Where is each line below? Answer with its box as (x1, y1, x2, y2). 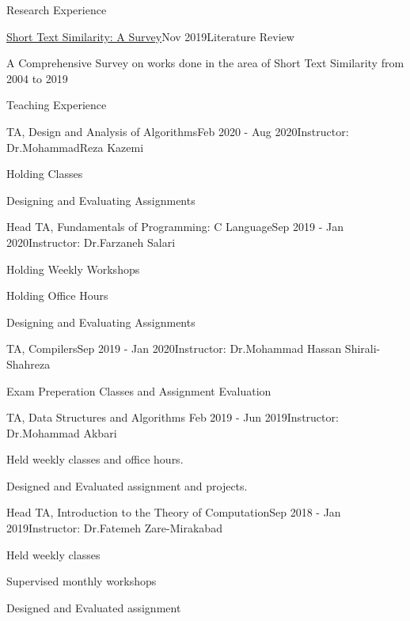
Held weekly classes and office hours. (6, 451, 184, 468)
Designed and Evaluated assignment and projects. (6, 477, 248, 494)
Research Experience (6, 2, 107, 17)
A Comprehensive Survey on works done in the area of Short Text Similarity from (6, 55, 404, 71)
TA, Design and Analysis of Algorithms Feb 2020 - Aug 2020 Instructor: (6, 123, 349, 139)
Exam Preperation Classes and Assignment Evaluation (6, 382, 271, 399)
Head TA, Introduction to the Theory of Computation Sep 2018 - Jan (6, 504, 341, 521)
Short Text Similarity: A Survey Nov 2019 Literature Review (6, 28, 294, 44)
